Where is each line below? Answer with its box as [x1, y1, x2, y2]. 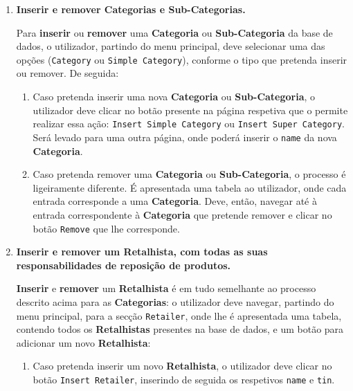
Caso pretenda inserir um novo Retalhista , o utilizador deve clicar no [33, 358, 332, 373]
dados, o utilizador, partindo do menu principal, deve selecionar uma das [16, 39, 325, 53]
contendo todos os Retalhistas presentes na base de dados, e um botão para [16, 322, 344, 336]
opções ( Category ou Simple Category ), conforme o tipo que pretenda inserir [16, 52, 347, 66]
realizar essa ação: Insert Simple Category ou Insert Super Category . [33, 116, 345, 131]
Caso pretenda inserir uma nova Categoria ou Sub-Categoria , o [33, 89, 316, 104]
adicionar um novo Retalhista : [16, 335, 151, 349]
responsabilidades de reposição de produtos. [16, 257, 231, 272]
